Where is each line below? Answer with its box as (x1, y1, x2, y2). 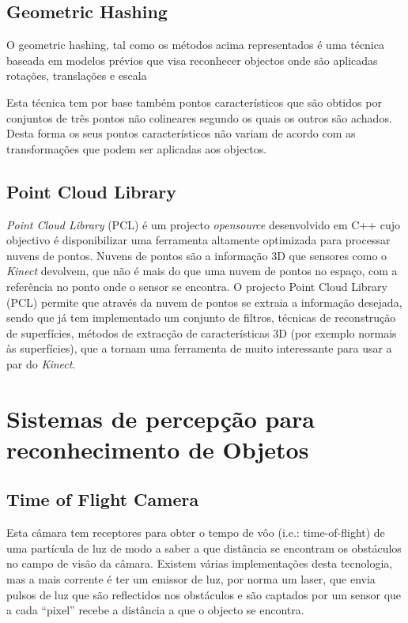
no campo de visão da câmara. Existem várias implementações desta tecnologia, (6, 555, 393, 572)
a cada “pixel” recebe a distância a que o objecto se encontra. (6, 602, 304, 618)
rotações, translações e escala (6, 67, 147, 84)
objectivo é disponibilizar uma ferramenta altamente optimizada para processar (6, 232, 391, 248)
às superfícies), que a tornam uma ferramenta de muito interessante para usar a (6, 340, 392, 357)
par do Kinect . (6, 355, 76, 372)
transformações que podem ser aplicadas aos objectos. (6, 140, 267, 157)
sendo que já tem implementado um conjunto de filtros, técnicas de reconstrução (6, 309, 396, 326)
